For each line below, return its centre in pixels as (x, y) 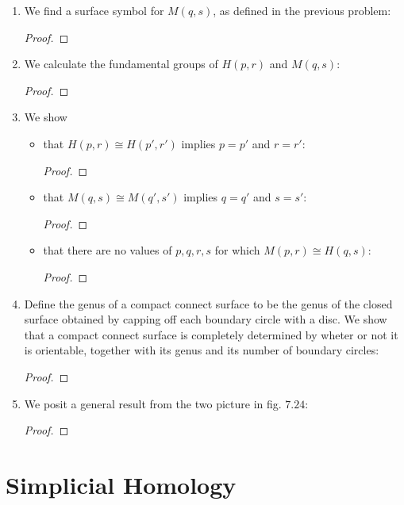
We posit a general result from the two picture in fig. (153, 403)
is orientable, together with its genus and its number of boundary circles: (202, 350)
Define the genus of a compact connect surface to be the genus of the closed (208, 303)
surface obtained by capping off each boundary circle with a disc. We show (206, 319)
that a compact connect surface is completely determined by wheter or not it (211, 334)
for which (237, 250)
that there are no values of (108, 250)
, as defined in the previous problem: (302, 10)
